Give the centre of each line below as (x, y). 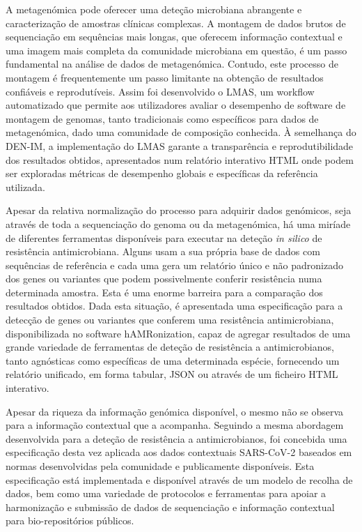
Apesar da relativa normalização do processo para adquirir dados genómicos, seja (179, 210)
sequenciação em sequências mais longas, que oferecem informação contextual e (174, 37)
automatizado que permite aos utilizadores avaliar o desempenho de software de (176, 105)
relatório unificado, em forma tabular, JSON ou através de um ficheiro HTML (172, 374)
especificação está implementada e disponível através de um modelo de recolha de (179, 479)
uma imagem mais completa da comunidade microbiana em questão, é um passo (176, 50)
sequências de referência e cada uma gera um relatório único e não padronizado (174, 265)
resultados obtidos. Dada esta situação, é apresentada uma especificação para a (174, 306)
